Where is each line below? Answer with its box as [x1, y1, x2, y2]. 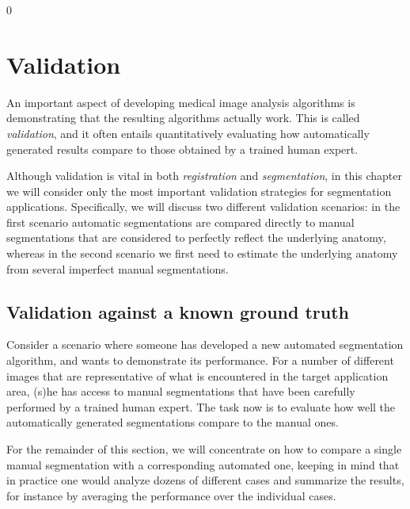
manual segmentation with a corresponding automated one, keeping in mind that [6, 456, 400, 473]
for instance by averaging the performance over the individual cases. [6, 487, 336, 503]
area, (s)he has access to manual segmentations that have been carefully [6, 383, 355, 400]
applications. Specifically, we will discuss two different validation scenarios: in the [6, 198, 401, 215]
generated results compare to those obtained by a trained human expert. [6, 140, 359, 157]
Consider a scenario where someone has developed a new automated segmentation [6, 336, 404, 353]
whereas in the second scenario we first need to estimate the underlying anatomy [6, 245, 398, 262]
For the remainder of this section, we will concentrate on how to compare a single [6, 441, 402, 457]
